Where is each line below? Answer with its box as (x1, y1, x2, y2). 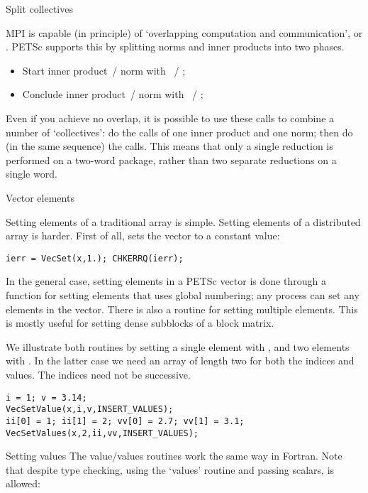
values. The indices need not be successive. (6, 367, 191, 381)
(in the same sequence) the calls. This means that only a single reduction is (6, 139, 333, 153)
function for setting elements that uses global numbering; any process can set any (6, 287, 359, 302)
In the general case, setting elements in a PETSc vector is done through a (6, 273, 326, 288)
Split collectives (6, 1, 73, 16)
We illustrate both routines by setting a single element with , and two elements (6, 339, 350, 354)
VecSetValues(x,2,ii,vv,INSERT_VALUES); (6, 428, 199, 438)
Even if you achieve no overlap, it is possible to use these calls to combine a (6, 110, 335, 125)
